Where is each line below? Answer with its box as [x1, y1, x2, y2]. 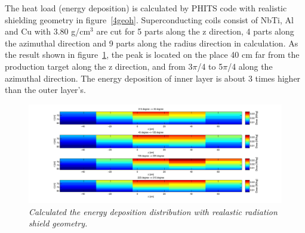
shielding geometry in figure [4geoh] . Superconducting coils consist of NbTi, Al [5, 13, 294, 26]
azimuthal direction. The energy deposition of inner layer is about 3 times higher [5, 72, 301, 84]
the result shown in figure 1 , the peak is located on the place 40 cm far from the [5, 48, 300, 61]
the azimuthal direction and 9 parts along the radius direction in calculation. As [5, 36, 298, 49]
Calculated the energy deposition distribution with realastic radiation [29, 205, 278, 218]
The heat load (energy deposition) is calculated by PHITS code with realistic [5, 2, 287, 14]
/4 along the [227, 60, 273, 72]
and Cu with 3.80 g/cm [5, 25, 91, 38]
